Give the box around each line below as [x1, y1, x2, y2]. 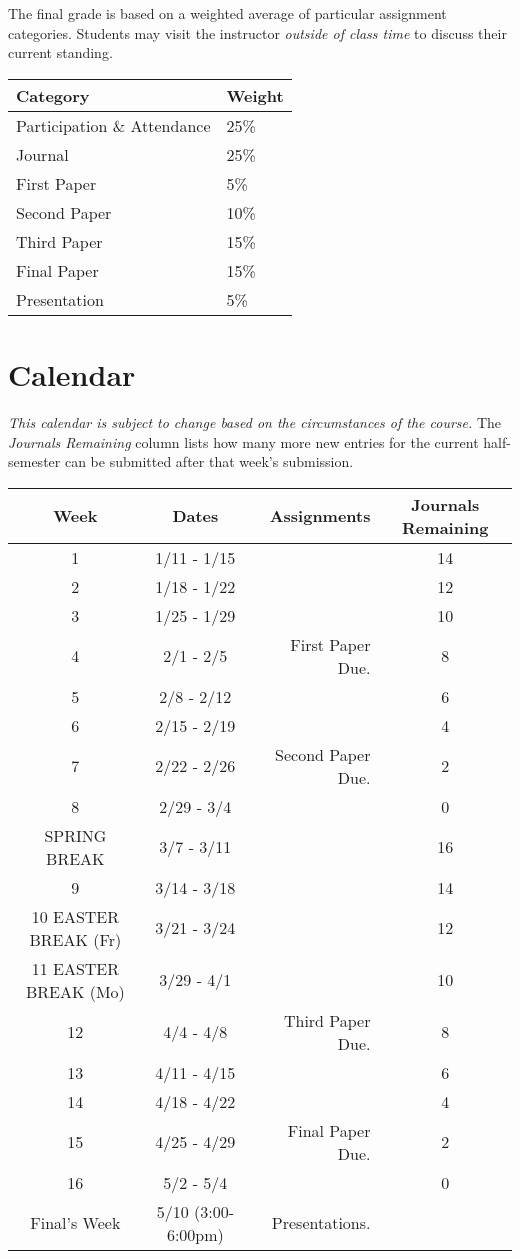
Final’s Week [30, 1211, 121, 1235]
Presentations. [271, 1211, 371, 1235]
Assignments [269, 504, 371, 528]
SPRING [44, 823, 107, 847]
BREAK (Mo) [25, 979, 125, 1003]
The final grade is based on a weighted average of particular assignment [8, 3, 447, 23]
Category [16, 83, 90, 107]
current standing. [8, 42, 113, 63]
